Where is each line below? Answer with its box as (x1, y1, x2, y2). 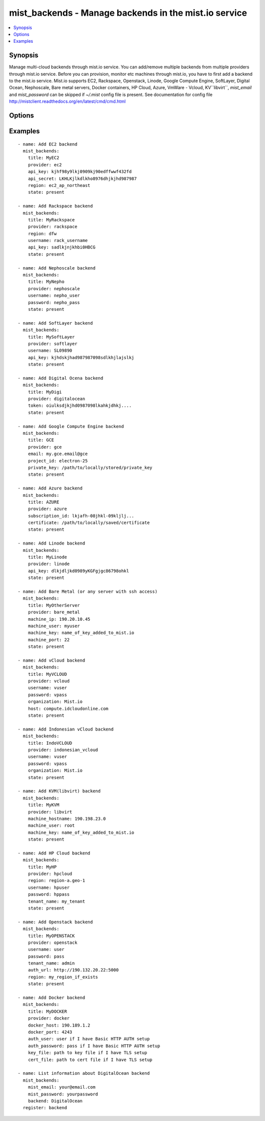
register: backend (23, 1105, 67, 1111)
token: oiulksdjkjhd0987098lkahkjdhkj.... (27, 403, 132, 408)
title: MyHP (27, 864, 57, 870)
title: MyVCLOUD (27, 671, 67, 677)
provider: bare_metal (27, 609, 80, 615)
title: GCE (27, 437, 54, 443)
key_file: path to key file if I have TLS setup (27, 1050, 147, 1056)
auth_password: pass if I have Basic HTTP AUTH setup (27, 1043, 160, 1049)
